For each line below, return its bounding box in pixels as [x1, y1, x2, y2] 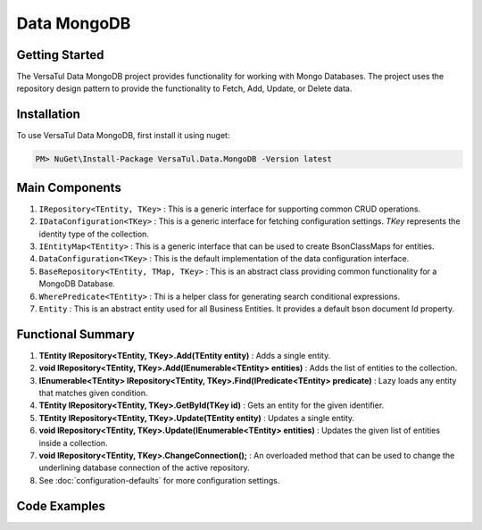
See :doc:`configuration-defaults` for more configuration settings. [38, 475, 280, 485]
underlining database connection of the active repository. [38, 462, 250, 473]
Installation [16, 107, 80, 122]
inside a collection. [38, 437, 108, 448]
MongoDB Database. [38, 278, 116, 289]
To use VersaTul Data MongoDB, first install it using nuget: [16, 130, 230, 141]
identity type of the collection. [38, 228, 149, 239]
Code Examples [16, 498, 106, 513]
